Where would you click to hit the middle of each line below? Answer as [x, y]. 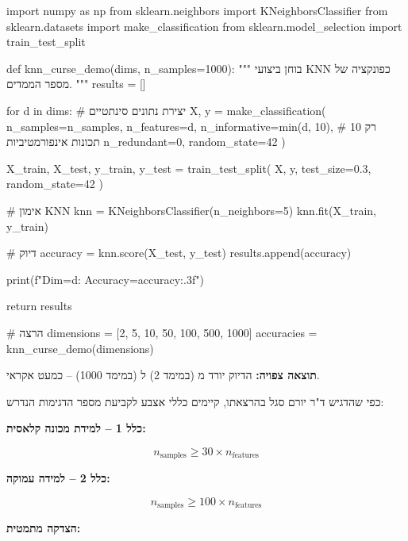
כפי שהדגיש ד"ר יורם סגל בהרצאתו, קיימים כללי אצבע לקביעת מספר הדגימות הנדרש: [195, 401]
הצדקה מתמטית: [44, 528]
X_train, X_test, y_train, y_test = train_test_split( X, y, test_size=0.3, [189, 168]
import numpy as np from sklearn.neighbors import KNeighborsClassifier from [197, 10]
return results [39, 306]
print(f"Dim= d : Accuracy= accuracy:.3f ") [105, 279]
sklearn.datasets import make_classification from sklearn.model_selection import [204, 26]
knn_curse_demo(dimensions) [80, 348]
